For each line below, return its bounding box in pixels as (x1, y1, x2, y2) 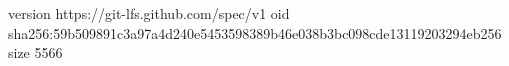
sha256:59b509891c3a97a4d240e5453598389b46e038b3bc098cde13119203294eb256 (8, 22, 502, 43)
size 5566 (8, 42, 63, 63)
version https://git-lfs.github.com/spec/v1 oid (8, 3, 290, 23)
